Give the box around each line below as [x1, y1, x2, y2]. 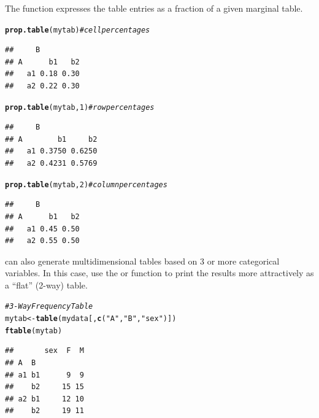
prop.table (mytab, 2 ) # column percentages [5, 180, 167, 189]
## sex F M [5, 346, 84, 355]
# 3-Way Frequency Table [5, 302, 93, 311]
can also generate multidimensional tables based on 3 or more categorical [5, 254, 280, 267]
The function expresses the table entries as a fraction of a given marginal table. [5, 2, 303, 14]
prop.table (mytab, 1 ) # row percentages [5, 103, 155, 112]
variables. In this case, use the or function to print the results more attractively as [5, 266, 314, 279]
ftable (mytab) [5, 326, 63, 335]
